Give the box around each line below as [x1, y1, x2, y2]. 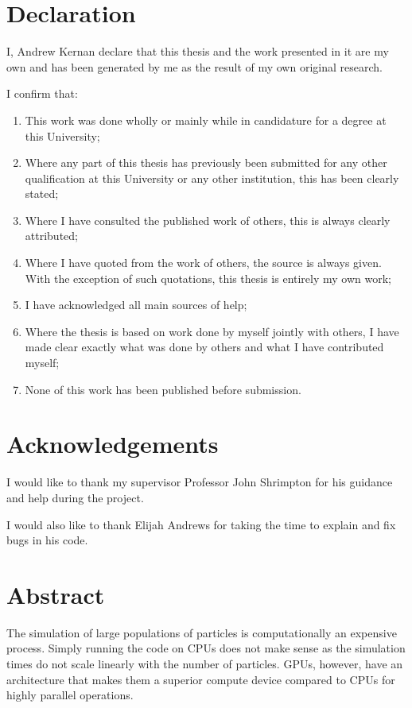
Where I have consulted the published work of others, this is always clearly [25, 211, 391, 228]
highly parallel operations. [6, 687, 134, 703]
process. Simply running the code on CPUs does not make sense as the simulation [6, 640, 406, 656]
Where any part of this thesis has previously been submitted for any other [25, 154, 387, 171]
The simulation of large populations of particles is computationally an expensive [6, 624, 397, 640]
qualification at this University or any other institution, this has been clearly [25, 169, 399, 186]
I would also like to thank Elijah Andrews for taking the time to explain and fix [6, 516, 396, 532]
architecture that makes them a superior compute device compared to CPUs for [6, 671, 395, 687]
